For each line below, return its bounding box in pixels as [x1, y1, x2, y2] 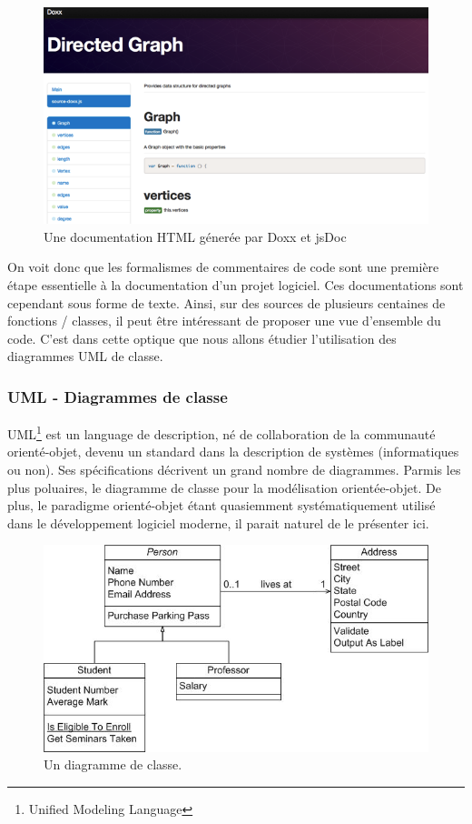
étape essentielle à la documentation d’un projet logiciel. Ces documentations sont [7, 275, 464, 294]
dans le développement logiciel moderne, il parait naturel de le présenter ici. [7, 513, 429, 532]
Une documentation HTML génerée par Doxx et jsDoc [44, 226, 347, 246]
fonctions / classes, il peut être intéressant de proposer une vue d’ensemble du [7, 311, 441, 330]
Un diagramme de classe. [44, 755, 182, 774]
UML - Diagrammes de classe [7, 385, 228, 407]
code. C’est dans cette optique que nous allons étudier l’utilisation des [7, 328, 397, 347]
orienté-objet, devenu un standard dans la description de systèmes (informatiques [7, 442, 459, 461]
